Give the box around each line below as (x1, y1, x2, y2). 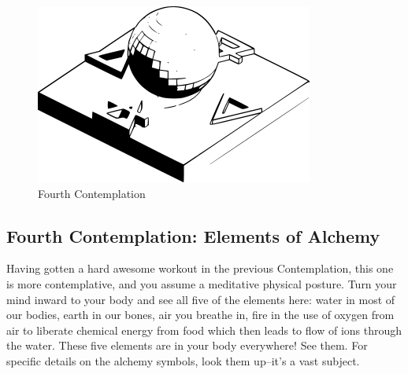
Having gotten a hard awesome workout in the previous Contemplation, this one (6, 260, 394, 277)
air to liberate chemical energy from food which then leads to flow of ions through (6, 321, 402, 338)
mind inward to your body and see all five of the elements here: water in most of (6, 291, 395, 307)
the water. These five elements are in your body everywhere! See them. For (6, 337, 368, 354)
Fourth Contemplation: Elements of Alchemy (6, 223, 380, 247)
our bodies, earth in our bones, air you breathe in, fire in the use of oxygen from (6, 306, 395, 323)
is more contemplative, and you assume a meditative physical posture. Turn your (6, 275, 397, 291)
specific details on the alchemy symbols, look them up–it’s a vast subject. (6, 352, 360, 368)
